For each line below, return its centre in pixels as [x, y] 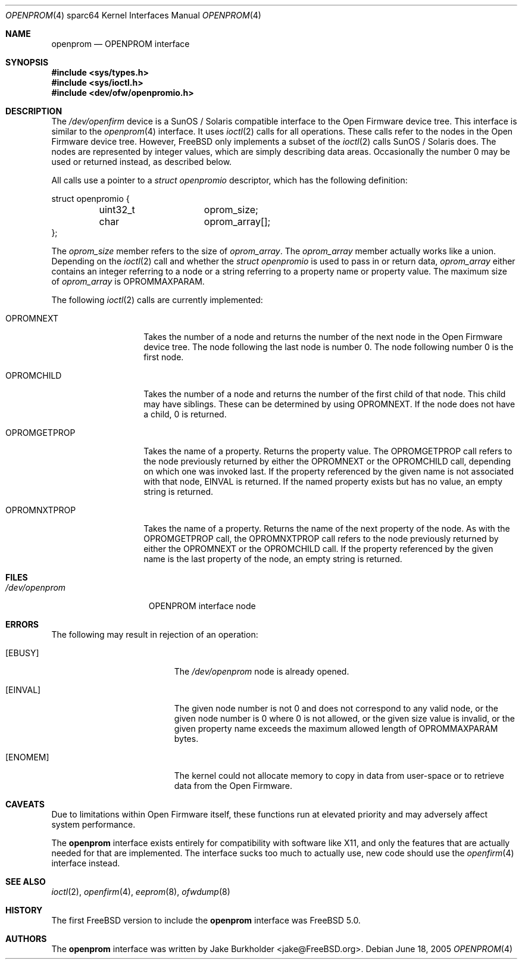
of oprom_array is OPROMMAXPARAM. [128, 281]
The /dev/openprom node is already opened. [262, 671]
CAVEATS [25, 804]
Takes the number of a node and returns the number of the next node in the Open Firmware [323, 337]
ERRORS [22, 624]
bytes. [186, 739]
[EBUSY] [22, 653]
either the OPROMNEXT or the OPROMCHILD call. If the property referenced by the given [318, 549]
